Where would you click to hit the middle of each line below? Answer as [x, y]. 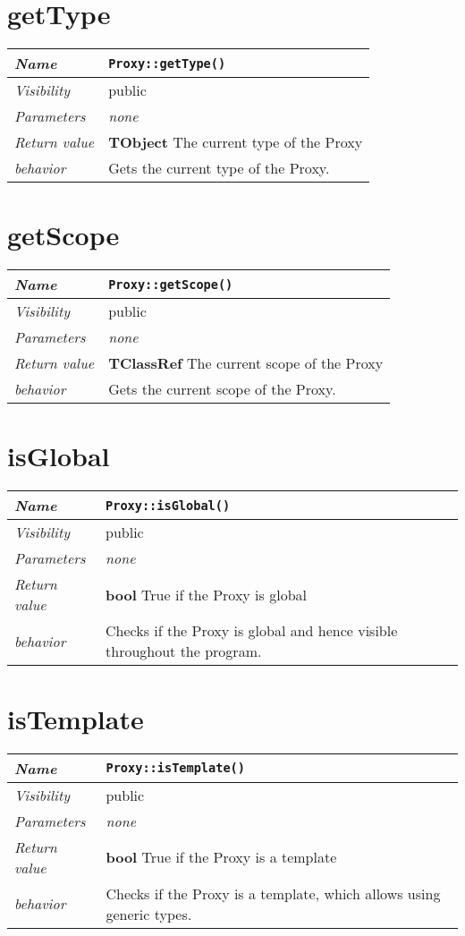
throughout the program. [184, 651]
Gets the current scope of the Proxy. [222, 389]
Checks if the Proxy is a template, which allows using [273, 893]
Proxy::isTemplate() [175, 768]
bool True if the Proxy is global [206, 594]
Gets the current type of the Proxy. [219, 168]
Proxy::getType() [167, 63]
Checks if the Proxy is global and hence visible [252, 631]
